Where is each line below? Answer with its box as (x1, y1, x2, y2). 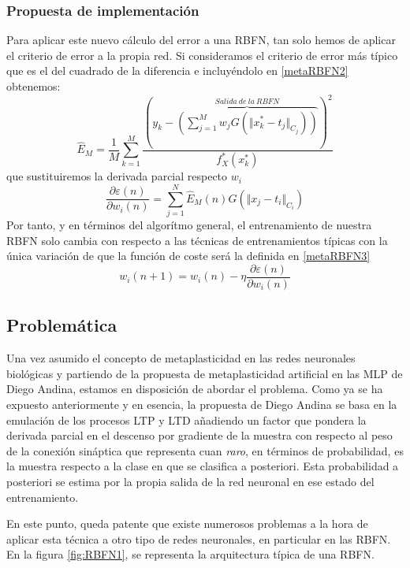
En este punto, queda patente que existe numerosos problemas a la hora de (6, 515, 368, 532)
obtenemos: (6, 78, 61, 94)
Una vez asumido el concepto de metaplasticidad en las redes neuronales (6, 350, 356, 366)
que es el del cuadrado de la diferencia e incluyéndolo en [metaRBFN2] (6, 62, 348, 79)
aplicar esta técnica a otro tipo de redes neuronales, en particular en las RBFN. (6, 530, 391, 547)
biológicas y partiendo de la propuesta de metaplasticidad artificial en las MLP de (6, 365, 403, 381)
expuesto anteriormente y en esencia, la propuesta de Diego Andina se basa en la (6, 395, 397, 412)
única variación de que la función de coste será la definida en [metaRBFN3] (6, 247, 371, 264)
